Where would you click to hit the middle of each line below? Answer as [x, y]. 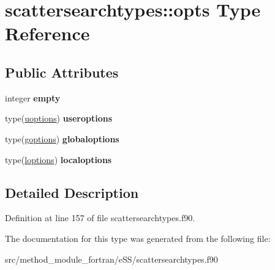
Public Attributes [62, 72]
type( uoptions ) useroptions [59, 118]
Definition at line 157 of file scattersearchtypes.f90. [100, 218]
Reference [47, 33]
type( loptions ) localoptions [58, 159]
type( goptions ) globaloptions [62, 138]
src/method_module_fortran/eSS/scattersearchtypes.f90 [111, 259]
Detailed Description [72, 192]
